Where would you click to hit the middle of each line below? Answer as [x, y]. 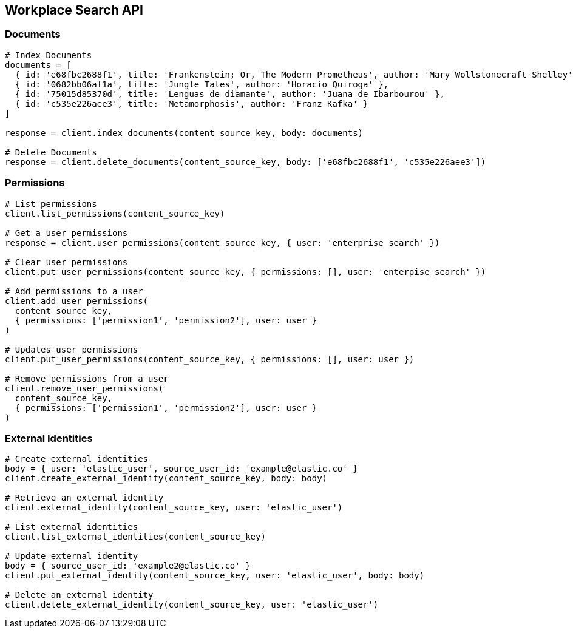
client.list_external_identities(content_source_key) [135, 537]
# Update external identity [72, 556]
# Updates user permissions [72, 349]
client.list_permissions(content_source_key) [115, 213]
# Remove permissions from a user [87, 378]
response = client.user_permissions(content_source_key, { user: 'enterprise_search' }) [222, 242]
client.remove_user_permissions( [84, 388]
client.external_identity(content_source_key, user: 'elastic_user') [174, 508]
